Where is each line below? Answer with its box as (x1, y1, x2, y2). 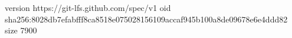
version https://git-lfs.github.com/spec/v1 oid (5, 2, 171, 13)
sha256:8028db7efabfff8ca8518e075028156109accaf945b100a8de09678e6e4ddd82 (5, 13, 288, 25)
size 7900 (5, 24, 37, 36)
